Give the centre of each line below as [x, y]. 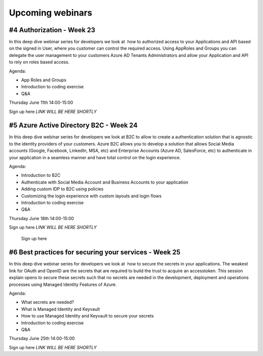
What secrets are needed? [48, 302]
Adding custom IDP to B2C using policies [62, 189]
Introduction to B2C [41, 175]
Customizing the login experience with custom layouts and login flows [91, 196]
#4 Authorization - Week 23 [52, 30]
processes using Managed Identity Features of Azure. [63, 284]
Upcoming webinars [51, 13]
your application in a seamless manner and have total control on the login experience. [95, 157]
